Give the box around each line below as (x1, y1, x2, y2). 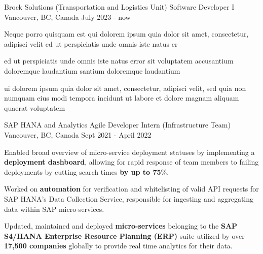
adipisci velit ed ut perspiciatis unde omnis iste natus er (4, 38, 178, 49)
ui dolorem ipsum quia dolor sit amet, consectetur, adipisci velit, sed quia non (4, 82, 246, 93)
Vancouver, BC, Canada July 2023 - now (4, 11, 131, 22)
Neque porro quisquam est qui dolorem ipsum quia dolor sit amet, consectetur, (4, 28, 249, 39)
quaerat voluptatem (4, 102, 65, 113)
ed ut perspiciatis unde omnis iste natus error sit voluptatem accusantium (4, 55, 234, 66)
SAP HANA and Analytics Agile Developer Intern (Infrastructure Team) (4, 119, 231, 130)
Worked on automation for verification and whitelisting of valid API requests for (4, 183, 259, 194)
